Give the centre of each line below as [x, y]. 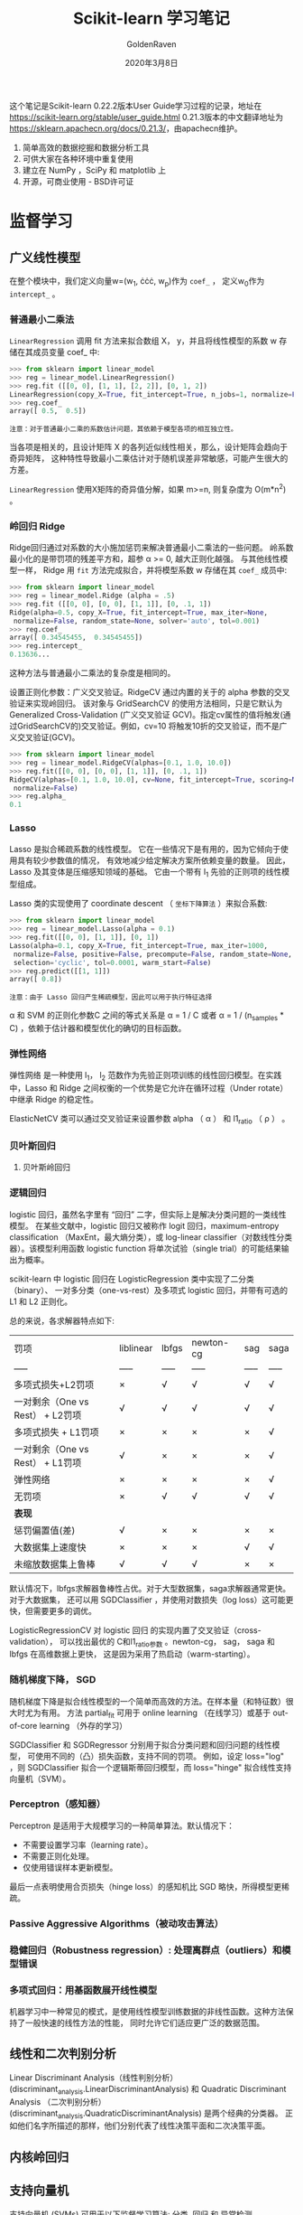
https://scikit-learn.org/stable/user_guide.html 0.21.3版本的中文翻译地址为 [147, 117]
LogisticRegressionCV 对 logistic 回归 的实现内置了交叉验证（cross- [135, 1630]
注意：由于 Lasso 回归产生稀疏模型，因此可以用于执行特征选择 [111, 998]
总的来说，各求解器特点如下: [62, 1320]
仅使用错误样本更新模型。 [70, 1867]
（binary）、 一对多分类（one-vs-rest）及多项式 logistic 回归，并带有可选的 [149, 1290]
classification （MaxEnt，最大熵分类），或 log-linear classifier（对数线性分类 [151, 1237]
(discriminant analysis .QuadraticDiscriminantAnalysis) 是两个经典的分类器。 [147, 2114]
